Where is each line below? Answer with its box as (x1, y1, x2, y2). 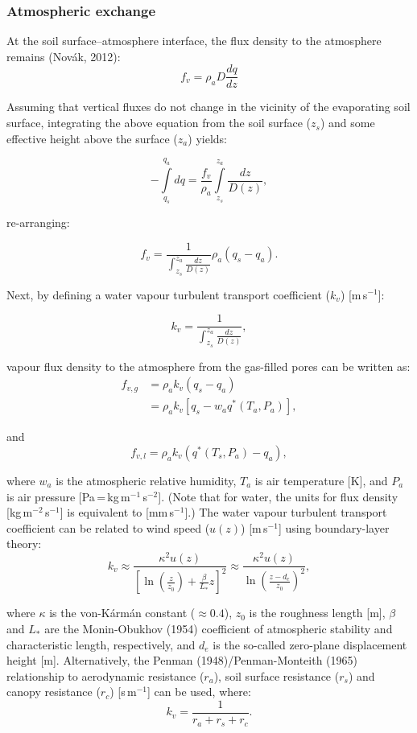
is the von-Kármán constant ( (49, 604, 196, 621)
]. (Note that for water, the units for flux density (158, 488, 398, 504)
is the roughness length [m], (249, 604, 386, 621)
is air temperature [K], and (254, 472, 388, 488)
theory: (6, 535, 42, 552)
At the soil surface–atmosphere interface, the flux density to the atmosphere (6, 32, 382, 49)
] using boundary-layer (278, 519, 390, 536)
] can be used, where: (147, 683, 251, 700)
